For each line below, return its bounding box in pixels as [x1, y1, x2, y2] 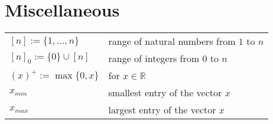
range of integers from [108, 51, 200, 66]
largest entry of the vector [108, 103, 216, 117]
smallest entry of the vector [108, 86, 222, 100]
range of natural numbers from [108, 34, 236, 48]
